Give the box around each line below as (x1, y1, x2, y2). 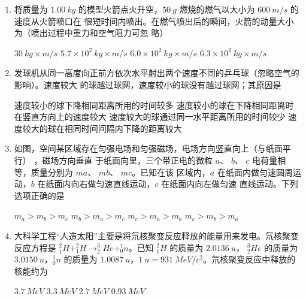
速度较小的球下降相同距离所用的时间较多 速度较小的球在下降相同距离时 (14, 98, 294, 111)
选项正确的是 (14, 189, 65, 201)
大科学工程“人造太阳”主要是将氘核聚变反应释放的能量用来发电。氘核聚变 (14, 229, 299, 241)
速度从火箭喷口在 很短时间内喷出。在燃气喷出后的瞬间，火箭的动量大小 (14, 14, 294, 27)
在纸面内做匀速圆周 (217, 165, 293, 178)
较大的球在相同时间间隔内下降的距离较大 (22, 122, 182, 134)
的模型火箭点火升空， (78, 3, 163, 15)
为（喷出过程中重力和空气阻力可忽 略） (14, 26, 168, 39)
